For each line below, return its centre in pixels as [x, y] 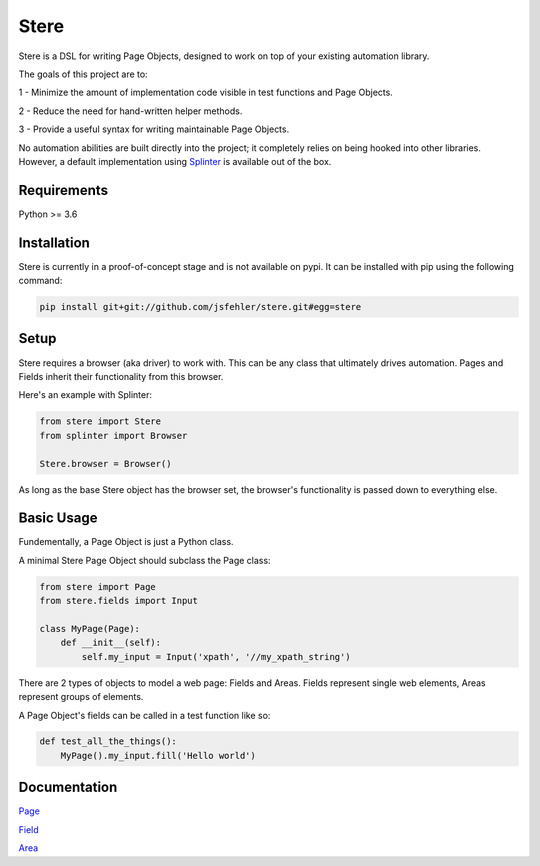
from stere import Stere [100, 421]
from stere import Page [98, 586]
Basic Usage [58, 518]
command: [40, 281]
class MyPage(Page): [89, 628]
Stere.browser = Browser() [105, 463]
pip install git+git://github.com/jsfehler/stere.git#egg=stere [200, 307]
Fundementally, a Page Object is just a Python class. [126, 542]
